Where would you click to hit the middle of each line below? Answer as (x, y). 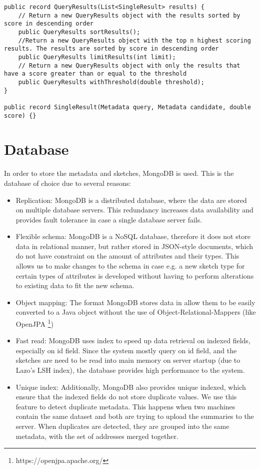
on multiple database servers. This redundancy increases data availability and (134, 210)
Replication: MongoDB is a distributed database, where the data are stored (131, 200)
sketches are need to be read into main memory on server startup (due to (128, 360)
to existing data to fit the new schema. (75, 285)
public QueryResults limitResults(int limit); (97, 57)
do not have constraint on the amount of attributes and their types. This (127, 256)
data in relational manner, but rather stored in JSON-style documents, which (134, 246)
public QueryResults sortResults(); (79, 32)
